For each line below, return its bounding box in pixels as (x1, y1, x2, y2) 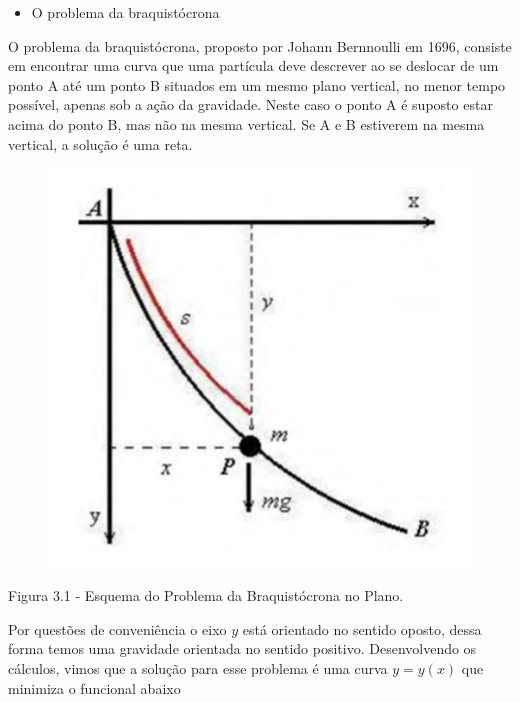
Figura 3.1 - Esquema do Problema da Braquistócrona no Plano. (8, 585, 404, 606)
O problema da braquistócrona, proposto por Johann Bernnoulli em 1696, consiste (8, 35, 512, 56)
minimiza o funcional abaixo (8, 677, 181, 698)
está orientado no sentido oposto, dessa (242, 618, 482, 639)
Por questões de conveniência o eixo (8, 618, 227, 639)
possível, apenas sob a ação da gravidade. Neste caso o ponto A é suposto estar (8, 94, 493, 115)
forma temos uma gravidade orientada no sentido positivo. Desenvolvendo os (8, 638, 477, 659)
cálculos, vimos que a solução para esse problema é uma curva (8, 658, 388, 679)
